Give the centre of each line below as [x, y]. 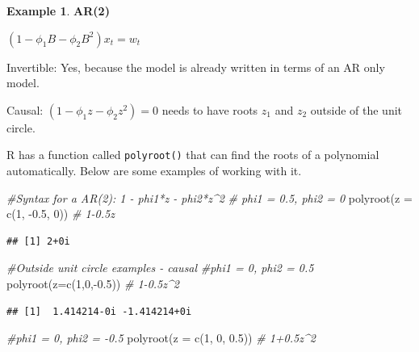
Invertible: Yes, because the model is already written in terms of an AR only [196, 67]
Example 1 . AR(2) [58, 10]
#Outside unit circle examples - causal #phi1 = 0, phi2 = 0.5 [160, 268]
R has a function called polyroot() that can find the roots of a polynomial [193, 155]
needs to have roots [210, 109]
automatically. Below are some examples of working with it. [154, 171]
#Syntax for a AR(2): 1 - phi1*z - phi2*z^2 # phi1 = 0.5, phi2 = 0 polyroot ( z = [209, 197]
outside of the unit [356, 109]
